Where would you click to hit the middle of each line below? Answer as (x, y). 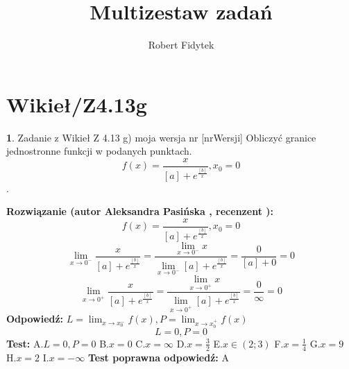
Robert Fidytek (181, 45)
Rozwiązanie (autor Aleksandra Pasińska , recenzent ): (140, 211)
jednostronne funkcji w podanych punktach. (99, 151)
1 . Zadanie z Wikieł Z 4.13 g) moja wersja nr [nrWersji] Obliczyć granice (161, 137)
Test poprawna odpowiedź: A (158, 357)
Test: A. (25, 343)
